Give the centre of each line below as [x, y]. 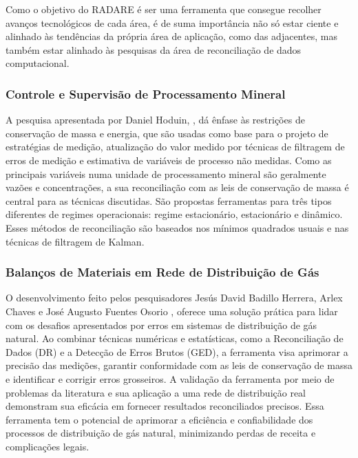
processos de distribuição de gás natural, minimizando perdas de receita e [161, 433]
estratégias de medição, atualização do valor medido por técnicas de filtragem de [175, 147]
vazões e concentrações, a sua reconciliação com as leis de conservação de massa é [177, 187]
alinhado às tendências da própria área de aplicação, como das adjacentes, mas [171, 36]
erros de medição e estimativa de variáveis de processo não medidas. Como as [169, 160]
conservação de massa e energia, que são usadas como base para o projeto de [167, 133]
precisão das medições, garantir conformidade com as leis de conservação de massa [179, 365]
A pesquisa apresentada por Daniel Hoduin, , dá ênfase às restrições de [155, 120]
